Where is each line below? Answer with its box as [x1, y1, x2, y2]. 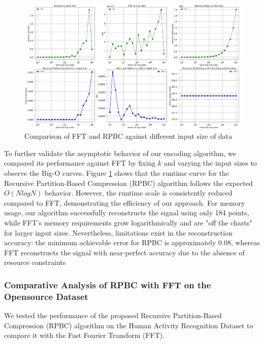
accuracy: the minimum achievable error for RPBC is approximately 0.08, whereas [4, 237, 260, 248]
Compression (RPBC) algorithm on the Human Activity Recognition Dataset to [4, 320, 253, 330]
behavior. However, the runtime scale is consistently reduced [44, 187, 233, 198]
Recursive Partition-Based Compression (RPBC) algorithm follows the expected [4, 177, 253, 188]
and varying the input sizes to [163, 158, 257, 168]
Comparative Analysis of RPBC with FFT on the [4, 278, 211, 291]
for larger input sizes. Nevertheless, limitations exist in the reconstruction [4, 227, 233, 238]
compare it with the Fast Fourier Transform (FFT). [4, 330, 165, 340]
